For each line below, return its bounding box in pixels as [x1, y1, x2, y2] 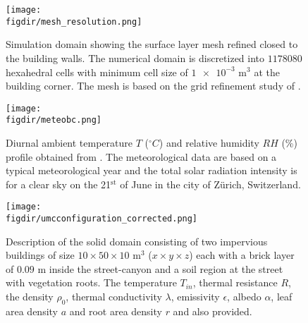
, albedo [227, 289, 261, 304]
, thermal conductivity [66, 289, 162, 304]
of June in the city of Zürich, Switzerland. [120, 176, 301, 191]
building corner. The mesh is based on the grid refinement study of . [6, 78, 301, 93]
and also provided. [173, 303, 252, 318]
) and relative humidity [159, 135, 259, 150]
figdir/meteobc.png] [6, 115, 102, 126]
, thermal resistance [192, 275, 278, 290]
